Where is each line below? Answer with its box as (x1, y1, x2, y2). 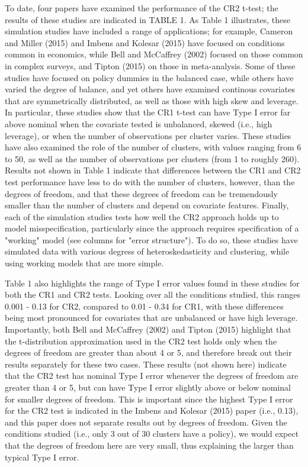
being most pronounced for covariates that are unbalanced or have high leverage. (5, 311, 298, 324)
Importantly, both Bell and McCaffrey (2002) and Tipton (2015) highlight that (5, 323, 291, 336)
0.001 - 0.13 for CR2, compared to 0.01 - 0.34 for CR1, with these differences (5, 299, 284, 312)
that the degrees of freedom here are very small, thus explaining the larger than (5, 439, 294, 451)
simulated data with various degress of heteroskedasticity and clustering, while (5, 245, 290, 257)
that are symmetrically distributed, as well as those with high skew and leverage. (5, 94, 299, 107)
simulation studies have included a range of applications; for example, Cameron (5, 25, 293, 37)
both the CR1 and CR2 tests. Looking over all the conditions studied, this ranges (5, 288, 300, 301)
